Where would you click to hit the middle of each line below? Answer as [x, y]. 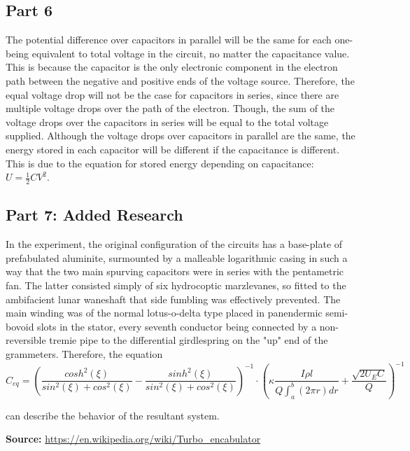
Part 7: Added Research [94, 215]
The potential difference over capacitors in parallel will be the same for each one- [179, 40]
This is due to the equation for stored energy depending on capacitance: [160, 163]
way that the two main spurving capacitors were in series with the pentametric [175, 271]
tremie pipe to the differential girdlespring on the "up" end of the [189, 340]
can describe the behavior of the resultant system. [113, 415]
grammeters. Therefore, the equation [84, 353]
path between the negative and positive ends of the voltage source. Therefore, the [180, 80]
